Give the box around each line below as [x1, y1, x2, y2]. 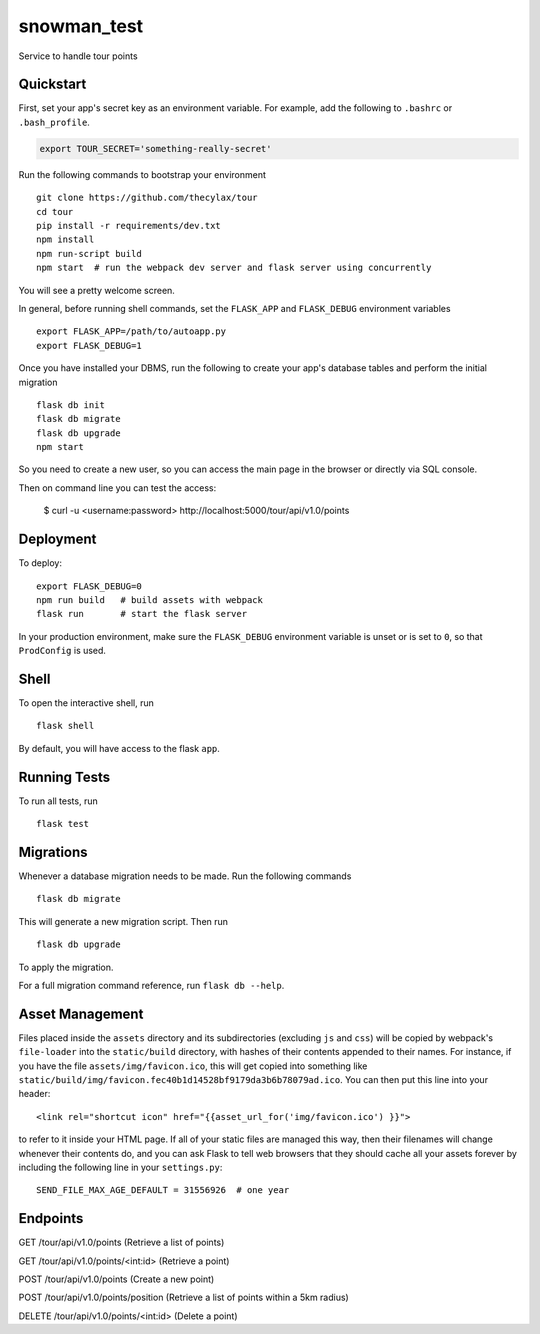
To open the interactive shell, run [18, 697, 155, 709]
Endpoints [18, 1210, 84, 1227]
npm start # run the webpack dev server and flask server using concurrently [36, 262, 432, 274]
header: [18, 1088, 51, 1100]
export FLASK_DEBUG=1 [36, 340, 142, 351]
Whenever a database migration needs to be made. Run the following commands [18, 870, 352, 882]
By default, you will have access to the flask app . [18, 742, 220, 754]
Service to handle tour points [18, 50, 139, 62]
